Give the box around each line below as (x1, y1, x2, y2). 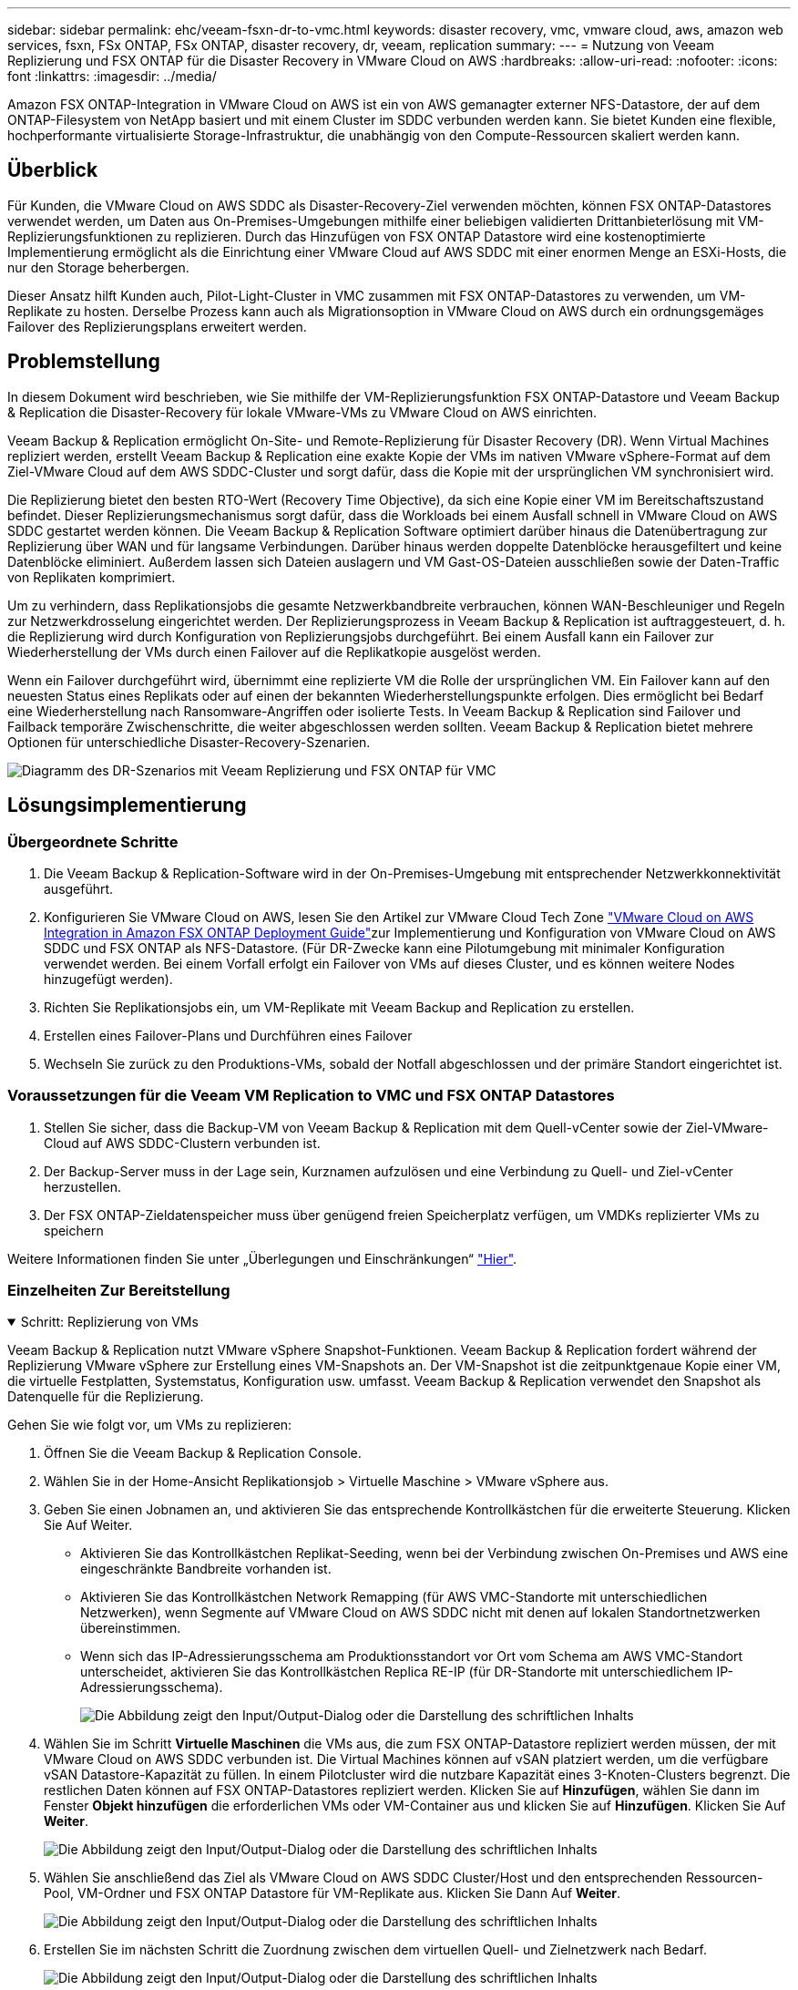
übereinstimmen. (80, 1620, 181, 1636)
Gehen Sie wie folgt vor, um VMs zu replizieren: (7, 1417, 292, 1433)
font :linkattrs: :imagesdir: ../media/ (7, 68, 217, 84)
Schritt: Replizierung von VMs (20, 1314, 199, 1330)
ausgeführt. (44, 880, 114, 897)
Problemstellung (7, 350, 160, 374)
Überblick (7, 159, 98, 182)
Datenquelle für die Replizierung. (7, 1389, 204, 1405)
